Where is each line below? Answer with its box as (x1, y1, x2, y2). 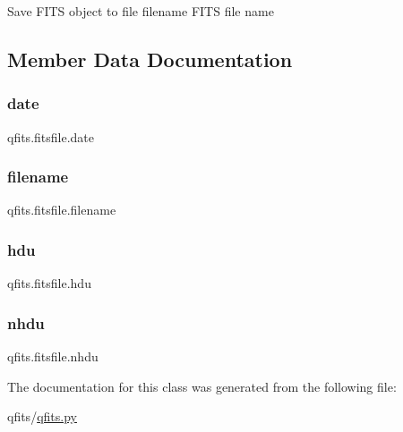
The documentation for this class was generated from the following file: (7, 377, 397, 395)
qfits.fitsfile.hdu (7, 274, 91, 292)
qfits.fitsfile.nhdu (7, 347, 99, 366)
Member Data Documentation (7, 45, 293, 72)
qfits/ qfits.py (7, 407, 77, 426)
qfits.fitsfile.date (7, 127, 95, 146)
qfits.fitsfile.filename (7, 200, 116, 219)
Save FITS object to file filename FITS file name (7, 2, 274, 20)
